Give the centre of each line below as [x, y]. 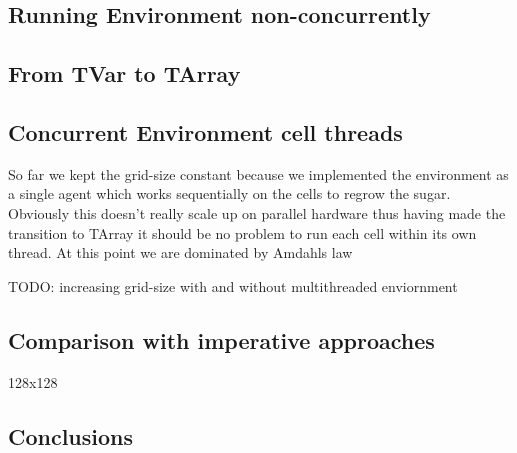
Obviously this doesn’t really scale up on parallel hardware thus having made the [257, 212]
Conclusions [71, 435]
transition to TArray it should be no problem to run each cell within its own [242, 232]
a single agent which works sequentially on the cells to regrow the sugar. [229, 193]
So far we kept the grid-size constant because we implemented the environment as [258, 173]
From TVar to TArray [124, 73]
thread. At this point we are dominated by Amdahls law [180, 252]
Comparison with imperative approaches [221, 339]
